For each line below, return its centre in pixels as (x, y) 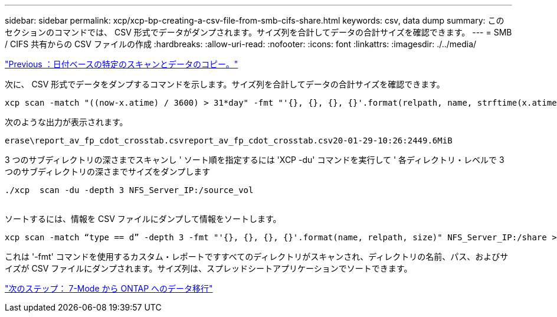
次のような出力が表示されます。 (66, 122)
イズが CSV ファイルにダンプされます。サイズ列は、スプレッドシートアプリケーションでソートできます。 (209, 268)
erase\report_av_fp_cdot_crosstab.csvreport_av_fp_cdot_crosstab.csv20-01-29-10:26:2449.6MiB (229, 140)
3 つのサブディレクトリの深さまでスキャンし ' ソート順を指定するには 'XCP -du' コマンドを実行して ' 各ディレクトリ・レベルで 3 (255, 160)
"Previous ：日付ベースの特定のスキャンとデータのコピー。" (122, 64)
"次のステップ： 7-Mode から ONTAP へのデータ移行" (109, 288)
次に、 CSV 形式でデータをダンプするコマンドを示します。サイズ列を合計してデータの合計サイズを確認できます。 (225, 84)
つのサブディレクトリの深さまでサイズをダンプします (108, 171)
